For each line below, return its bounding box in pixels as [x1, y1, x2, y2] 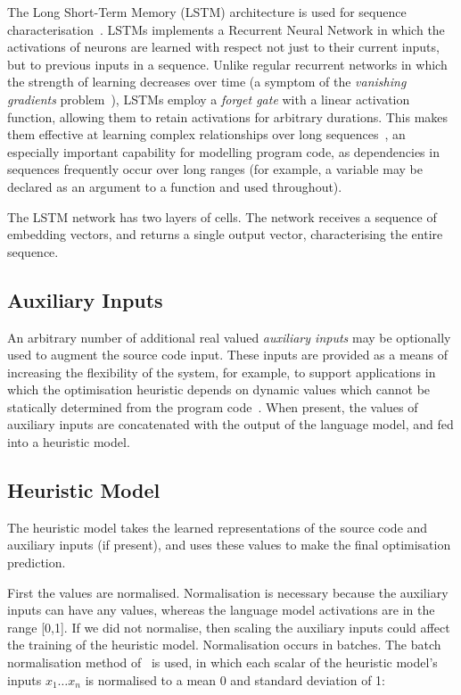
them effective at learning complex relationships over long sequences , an [7, 125, 406, 144]
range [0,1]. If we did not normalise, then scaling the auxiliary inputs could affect [7, 617, 450, 636]
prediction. [7, 553, 66, 572]
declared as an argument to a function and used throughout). [7, 177, 342, 195]
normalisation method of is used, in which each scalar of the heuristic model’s [7, 653, 438, 672]
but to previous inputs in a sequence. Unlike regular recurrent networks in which [7, 54, 448, 73]
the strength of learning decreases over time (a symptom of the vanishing [7, 72, 407, 91]
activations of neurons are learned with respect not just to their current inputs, [7, 37, 440, 56]
